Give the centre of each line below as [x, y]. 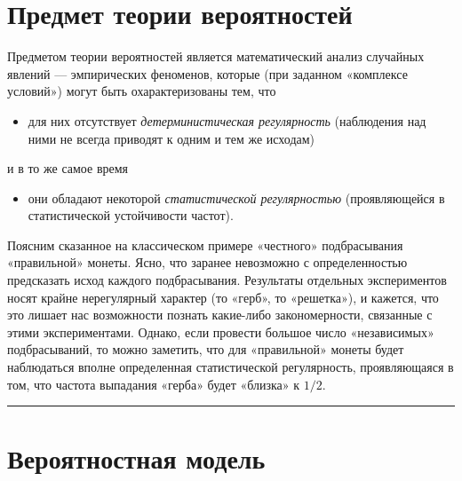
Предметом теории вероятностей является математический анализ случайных [216, 56]
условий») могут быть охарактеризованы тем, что [142, 91]
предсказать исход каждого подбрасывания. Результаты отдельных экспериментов [227, 280]
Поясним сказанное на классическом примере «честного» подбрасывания [205, 244]
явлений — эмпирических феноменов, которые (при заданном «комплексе [207, 73]
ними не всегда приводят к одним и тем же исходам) [171, 138]
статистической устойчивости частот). [131, 215]
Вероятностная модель [136, 458]
